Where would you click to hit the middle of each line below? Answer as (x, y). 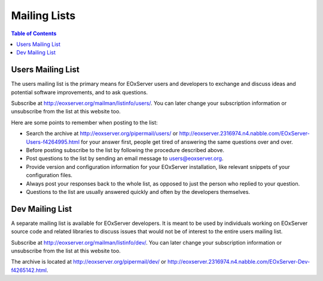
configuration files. (49, 175)
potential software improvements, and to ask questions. (80, 92)
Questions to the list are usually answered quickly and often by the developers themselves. (138, 192)
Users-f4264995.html (53, 142)
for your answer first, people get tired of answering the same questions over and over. (187, 142)
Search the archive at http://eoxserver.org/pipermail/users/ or (102, 134)
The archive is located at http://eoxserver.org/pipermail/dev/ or (89, 262)
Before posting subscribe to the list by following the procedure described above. (125, 150)
